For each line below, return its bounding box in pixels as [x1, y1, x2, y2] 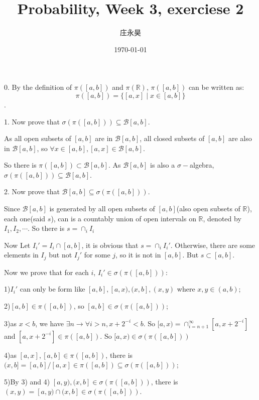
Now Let [4, 239, 31, 250]
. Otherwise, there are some [170, 239, 255, 250]
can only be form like [20, 284, 85, 294]
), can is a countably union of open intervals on [51, 213, 196, 223]
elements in [4, 249, 39, 260]
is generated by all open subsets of [49, 203, 155, 214]
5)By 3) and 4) [4, 376, 50, 386]
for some [84, 249, 110, 260]
